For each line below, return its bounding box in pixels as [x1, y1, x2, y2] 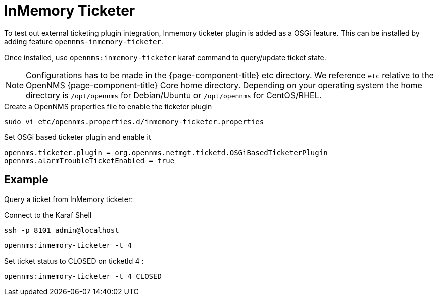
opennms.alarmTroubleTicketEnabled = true [4, 156, 175, 165]
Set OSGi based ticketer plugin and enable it [4, 132, 151, 141]
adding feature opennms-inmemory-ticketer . [4, 37, 163, 46]
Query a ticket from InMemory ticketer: [4, 194, 133, 204]
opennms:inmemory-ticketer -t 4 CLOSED [4, 272, 162, 280]
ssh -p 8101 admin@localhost [4, 226, 119, 234]
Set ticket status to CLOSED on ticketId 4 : [4, 256, 144, 265]
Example [4, 173, 48, 186]
